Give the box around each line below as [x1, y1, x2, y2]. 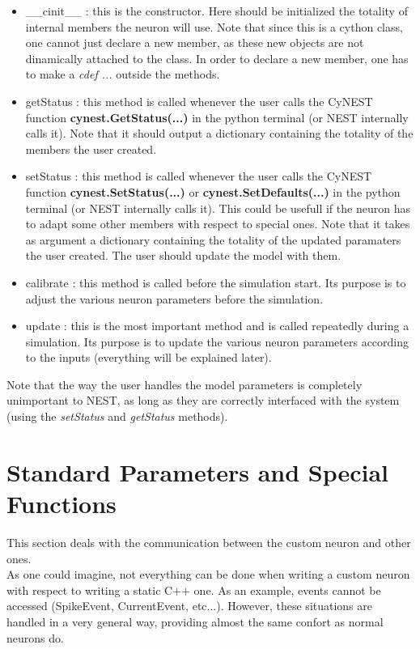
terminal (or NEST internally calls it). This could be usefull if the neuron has [25, 199, 410, 216]
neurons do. [6, 629, 64, 646]
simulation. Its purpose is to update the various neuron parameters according [25, 333, 409, 350]
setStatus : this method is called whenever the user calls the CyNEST [25, 168, 372, 185]
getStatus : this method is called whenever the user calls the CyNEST [25, 92, 373, 109]
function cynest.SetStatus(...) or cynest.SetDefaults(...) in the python [25, 183, 401, 200]
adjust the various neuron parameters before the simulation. [25, 290, 324, 307]
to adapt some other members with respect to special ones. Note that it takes [25, 215, 410, 232]
